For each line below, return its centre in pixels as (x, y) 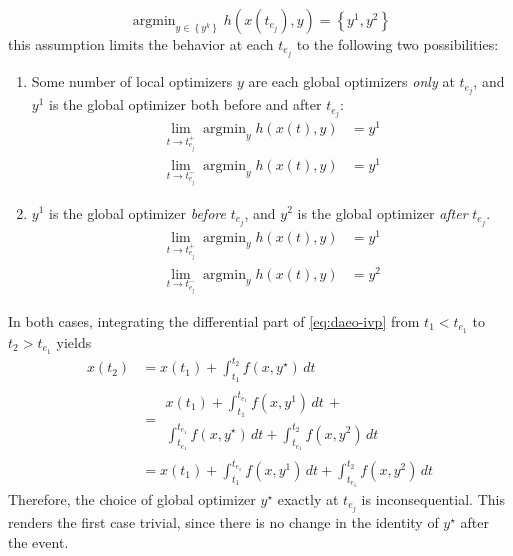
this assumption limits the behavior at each (141, 44)
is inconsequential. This (433, 498)
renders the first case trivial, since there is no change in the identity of (223, 522)
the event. (38, 541)
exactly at (308, 498)
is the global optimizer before (137, 212)
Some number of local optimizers (132, 81)
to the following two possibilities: (397, 44)
